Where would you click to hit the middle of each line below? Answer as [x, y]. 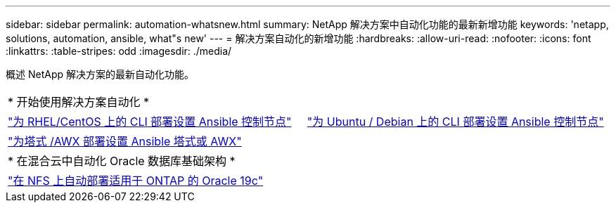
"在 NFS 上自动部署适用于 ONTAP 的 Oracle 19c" [136, 181]
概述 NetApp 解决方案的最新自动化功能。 [100, 74]
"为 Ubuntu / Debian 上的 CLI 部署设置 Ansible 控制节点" [455, 122]
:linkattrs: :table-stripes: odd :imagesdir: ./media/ [119, 51]
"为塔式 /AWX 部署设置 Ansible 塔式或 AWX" [125, 141]
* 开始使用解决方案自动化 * [79, 102]
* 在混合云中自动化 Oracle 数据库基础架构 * [122, 161]
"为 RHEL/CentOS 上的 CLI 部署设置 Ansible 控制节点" [150, 122]
